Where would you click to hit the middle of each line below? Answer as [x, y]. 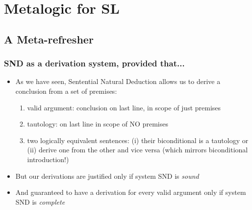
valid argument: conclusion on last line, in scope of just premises [124, 107]
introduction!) [48, 159]
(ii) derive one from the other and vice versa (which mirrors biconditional [138, 150]
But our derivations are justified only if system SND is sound [107, 176]
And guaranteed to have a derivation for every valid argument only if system [131, 192]
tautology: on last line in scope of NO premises [98, 124]
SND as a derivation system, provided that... [94, 63]
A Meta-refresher [49, 39]
